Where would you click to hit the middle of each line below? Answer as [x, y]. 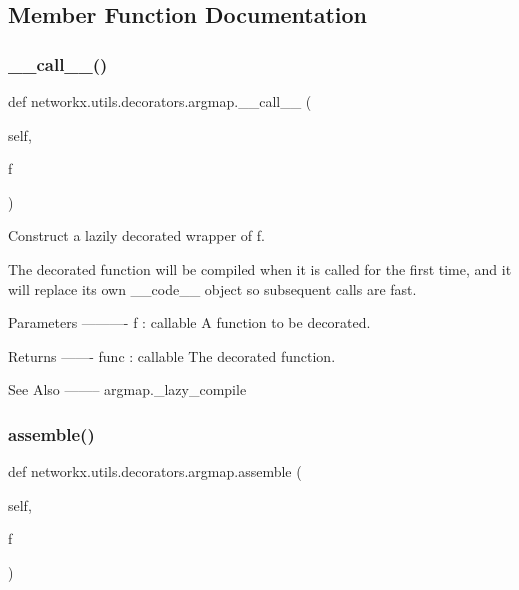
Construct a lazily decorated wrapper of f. [136, 235]
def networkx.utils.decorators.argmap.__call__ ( [160, 101]
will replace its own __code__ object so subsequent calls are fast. [212, 288]
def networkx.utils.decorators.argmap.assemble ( [155, 471]
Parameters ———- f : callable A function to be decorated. [189, 322]
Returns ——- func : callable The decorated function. [172, 355]
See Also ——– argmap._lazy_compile [127, 389]
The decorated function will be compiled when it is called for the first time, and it [260, 268]
